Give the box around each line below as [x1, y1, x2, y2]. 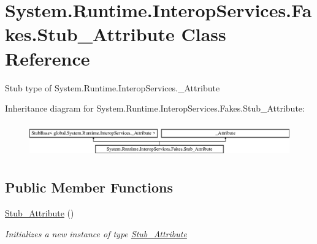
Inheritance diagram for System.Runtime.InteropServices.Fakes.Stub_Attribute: [5, 102, 305, 115]
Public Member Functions [5, 178, 173, 197]
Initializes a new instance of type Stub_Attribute [5, 227, 187, 240]
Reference [5, 45, 90, 71]
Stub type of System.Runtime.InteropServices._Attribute [5, 81, 220, 94]
